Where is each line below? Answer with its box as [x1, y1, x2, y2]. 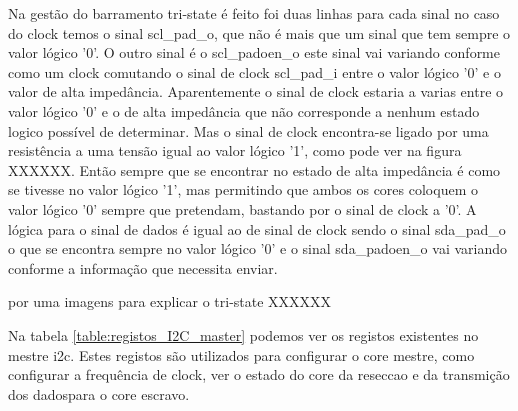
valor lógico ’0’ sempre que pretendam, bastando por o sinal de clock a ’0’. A [8, 198, 477, 219]
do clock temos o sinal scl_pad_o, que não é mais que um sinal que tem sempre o [8, 22, 511, 43]
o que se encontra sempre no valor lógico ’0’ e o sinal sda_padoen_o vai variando [8, 238, 507, 259]
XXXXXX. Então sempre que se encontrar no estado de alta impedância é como [8, 159, 501, 180]
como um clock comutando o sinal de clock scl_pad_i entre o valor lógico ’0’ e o [8, 61, 501, 82]
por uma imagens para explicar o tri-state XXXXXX [8, 291, 332, 312]
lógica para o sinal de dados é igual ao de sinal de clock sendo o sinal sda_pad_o [8, 218, 506, 239]
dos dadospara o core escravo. [8, 383, 190, 404]
